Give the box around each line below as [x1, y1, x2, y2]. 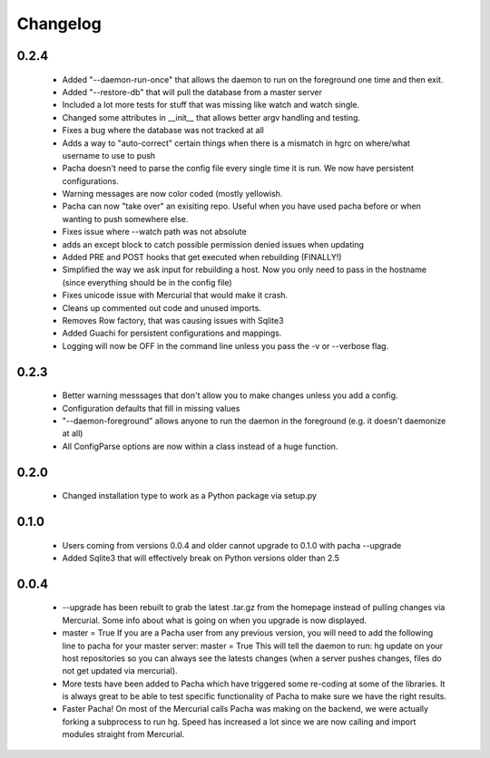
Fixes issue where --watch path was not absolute [62, 227, 247, 238]
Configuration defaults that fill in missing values [62, 403, 240, 413]
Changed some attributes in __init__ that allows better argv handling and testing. [62, 112, 361, 122]
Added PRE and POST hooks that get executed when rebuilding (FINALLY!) [62, 252, 342, 263]
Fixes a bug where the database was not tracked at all [62, 125, 265, 136]
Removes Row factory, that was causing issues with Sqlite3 [62, 315, 285, 326]
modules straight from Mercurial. [62, 729, 185, 740]
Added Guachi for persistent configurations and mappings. [62, 327, 282, 339]
